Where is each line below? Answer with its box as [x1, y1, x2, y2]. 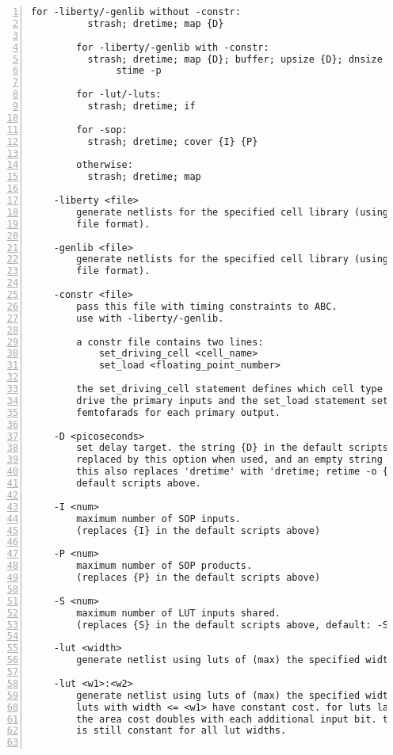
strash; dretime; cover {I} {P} [87, 135, 258, 147]
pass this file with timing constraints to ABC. [76, 300, 338, 312]
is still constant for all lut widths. [76, 725, 287, 737]
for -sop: [76, 124, 128, 135]
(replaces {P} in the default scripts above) [76, 572, 321, 583]
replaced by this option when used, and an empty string [76, 454, 383, 466]
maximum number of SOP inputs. [76, 513, 241, 524]
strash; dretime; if [87, 101, 196, 112]
